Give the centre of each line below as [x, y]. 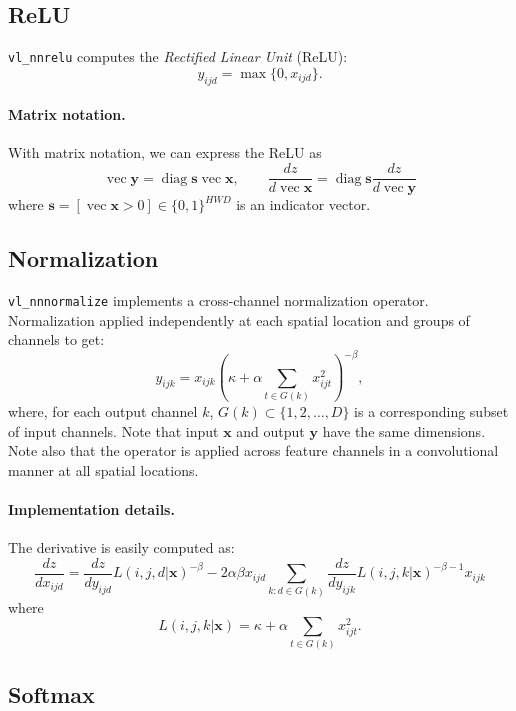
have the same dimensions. [404, 430]
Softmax [51, 693]
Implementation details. [91, 508]
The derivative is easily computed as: [121, 547]
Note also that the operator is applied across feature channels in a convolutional [253, 450]
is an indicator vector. [303, 204]
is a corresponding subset [431, 410]
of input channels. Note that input [113, 430]
